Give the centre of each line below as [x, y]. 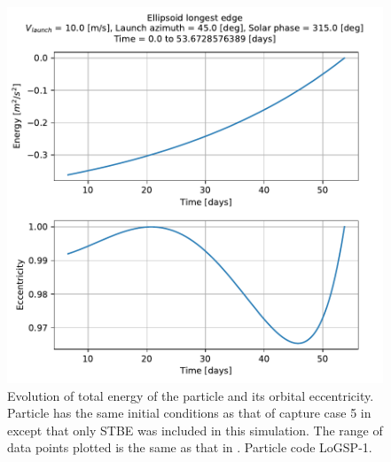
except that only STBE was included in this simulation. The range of [195, 430]
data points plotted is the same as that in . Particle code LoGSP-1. [190, 447]
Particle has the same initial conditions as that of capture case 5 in [189, 413]
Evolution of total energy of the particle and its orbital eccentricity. [191, 395]
